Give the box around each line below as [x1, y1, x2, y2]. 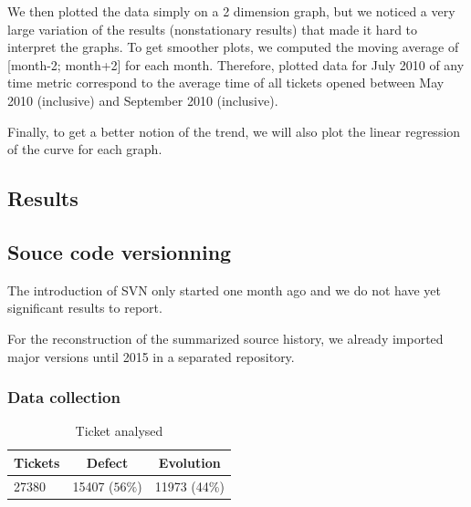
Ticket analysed [75, 421, 163, 440]
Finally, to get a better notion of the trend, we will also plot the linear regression [7, 121, 461, 140]
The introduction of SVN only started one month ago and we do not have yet [7, 280, 441, 299]
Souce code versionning [7, 237, 232, 265]
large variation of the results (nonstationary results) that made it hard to [7, 19, 418, 38]
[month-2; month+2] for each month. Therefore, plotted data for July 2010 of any [7, 55, 465, 74]
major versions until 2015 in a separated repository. [7, 347, 295, 366]
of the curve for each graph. [7, 140, 162, 159]
